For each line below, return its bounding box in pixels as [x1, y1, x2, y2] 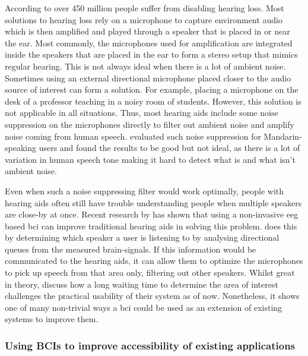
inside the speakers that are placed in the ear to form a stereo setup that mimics [5, 48, 298, 61]
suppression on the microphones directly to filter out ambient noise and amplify [5, 118, 294, 130]
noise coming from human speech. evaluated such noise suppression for [5, 130, 261, 142]
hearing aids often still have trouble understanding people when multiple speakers [5, 196, 302, 209]
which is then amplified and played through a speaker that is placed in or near [5, 25, 290, 37]
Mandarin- [263, 130, 302, 142]
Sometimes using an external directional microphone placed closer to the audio [5, 71, 291, 84]
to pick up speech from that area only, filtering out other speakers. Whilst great [5, 266, 295, 279]
